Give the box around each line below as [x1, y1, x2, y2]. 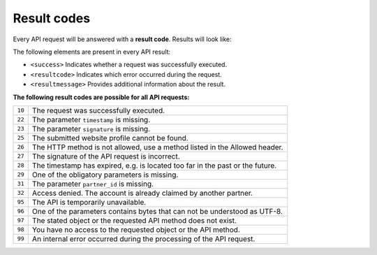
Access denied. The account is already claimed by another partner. [31, 188, 253, 198]
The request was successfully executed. [31, 105, 165, 115]
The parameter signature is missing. [31, 124, 151, 133]
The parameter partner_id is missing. [31, 179, 154, 189]
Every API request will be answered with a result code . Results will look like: [13, 35, 232, 43]
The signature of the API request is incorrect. [31, 151, 180, 161]
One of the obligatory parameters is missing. [31, 170, 179, 180]
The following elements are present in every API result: [13, 48, 171, 56]
